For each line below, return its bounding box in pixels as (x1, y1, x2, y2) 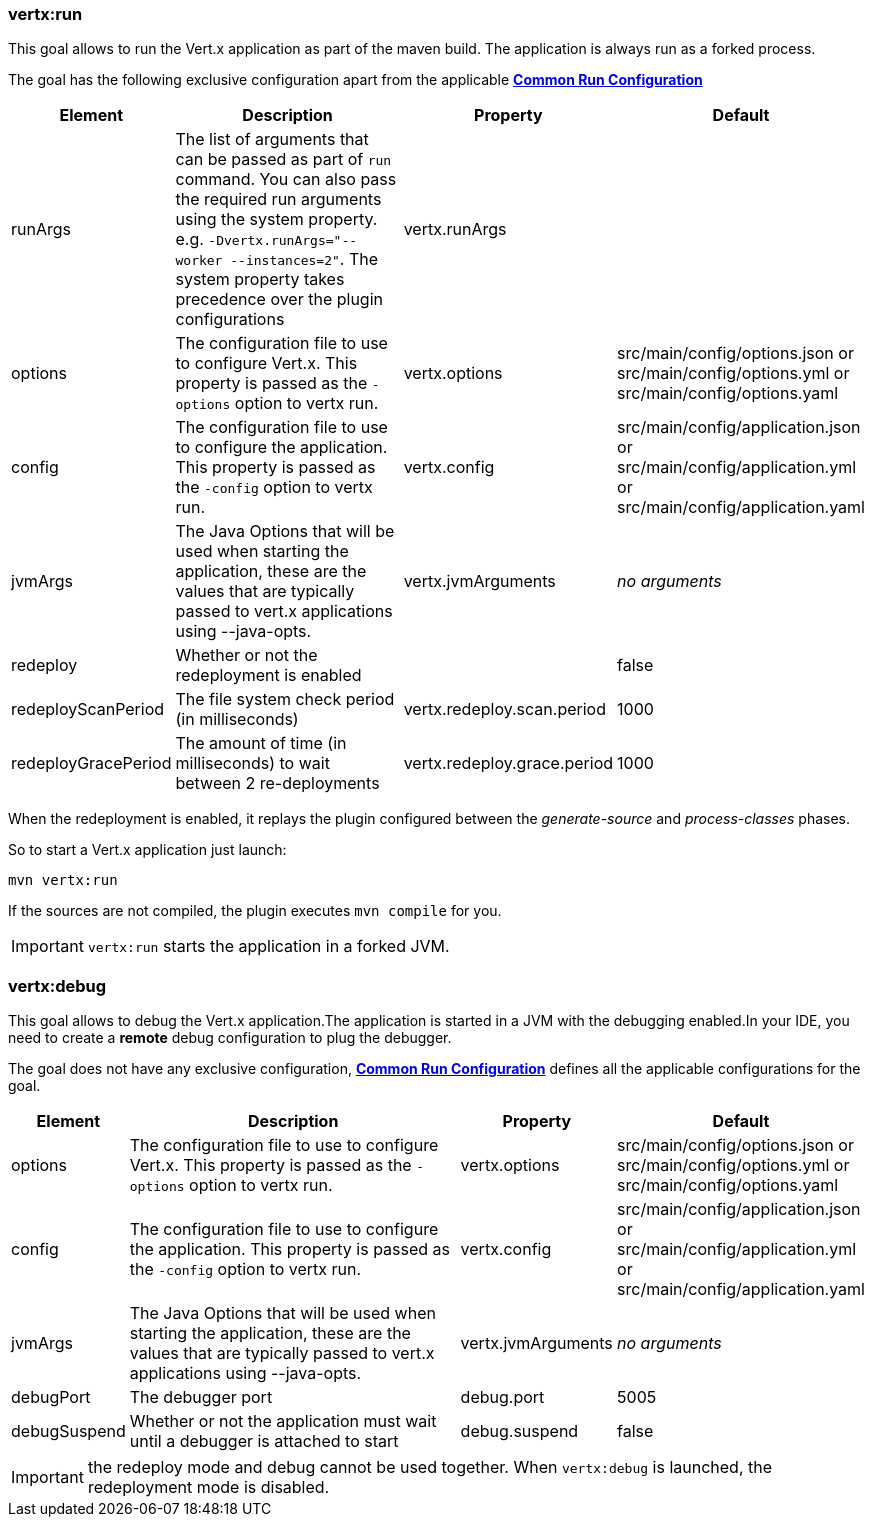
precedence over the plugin (175, 289, 383, 310)
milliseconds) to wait (175, 753, 330, 774)
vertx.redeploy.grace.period (403, 753, 614, 774)
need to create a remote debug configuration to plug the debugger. (8, 1029, 452, 1047)
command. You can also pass (175, 169, 397, 190)
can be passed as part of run (175, 149, 392, 170)
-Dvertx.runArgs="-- (208, 233, 358, 249)
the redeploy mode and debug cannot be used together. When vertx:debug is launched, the (87, 1457, 773, 1478)
